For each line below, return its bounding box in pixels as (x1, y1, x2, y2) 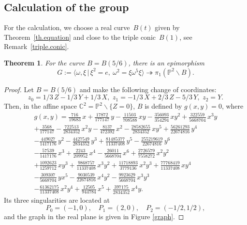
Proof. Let (4, 84, 34, 94)
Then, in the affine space (4, 101, 77, 111)
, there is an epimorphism (128, 57, 205, 67)
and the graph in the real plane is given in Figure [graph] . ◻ (4, 211, 184, 222)
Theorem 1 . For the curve (4, 57, 85, 67)
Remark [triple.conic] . (4, 41, 69, 51)
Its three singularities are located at (4, 194, 110, 205)
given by (155, 22, 180, 32)
